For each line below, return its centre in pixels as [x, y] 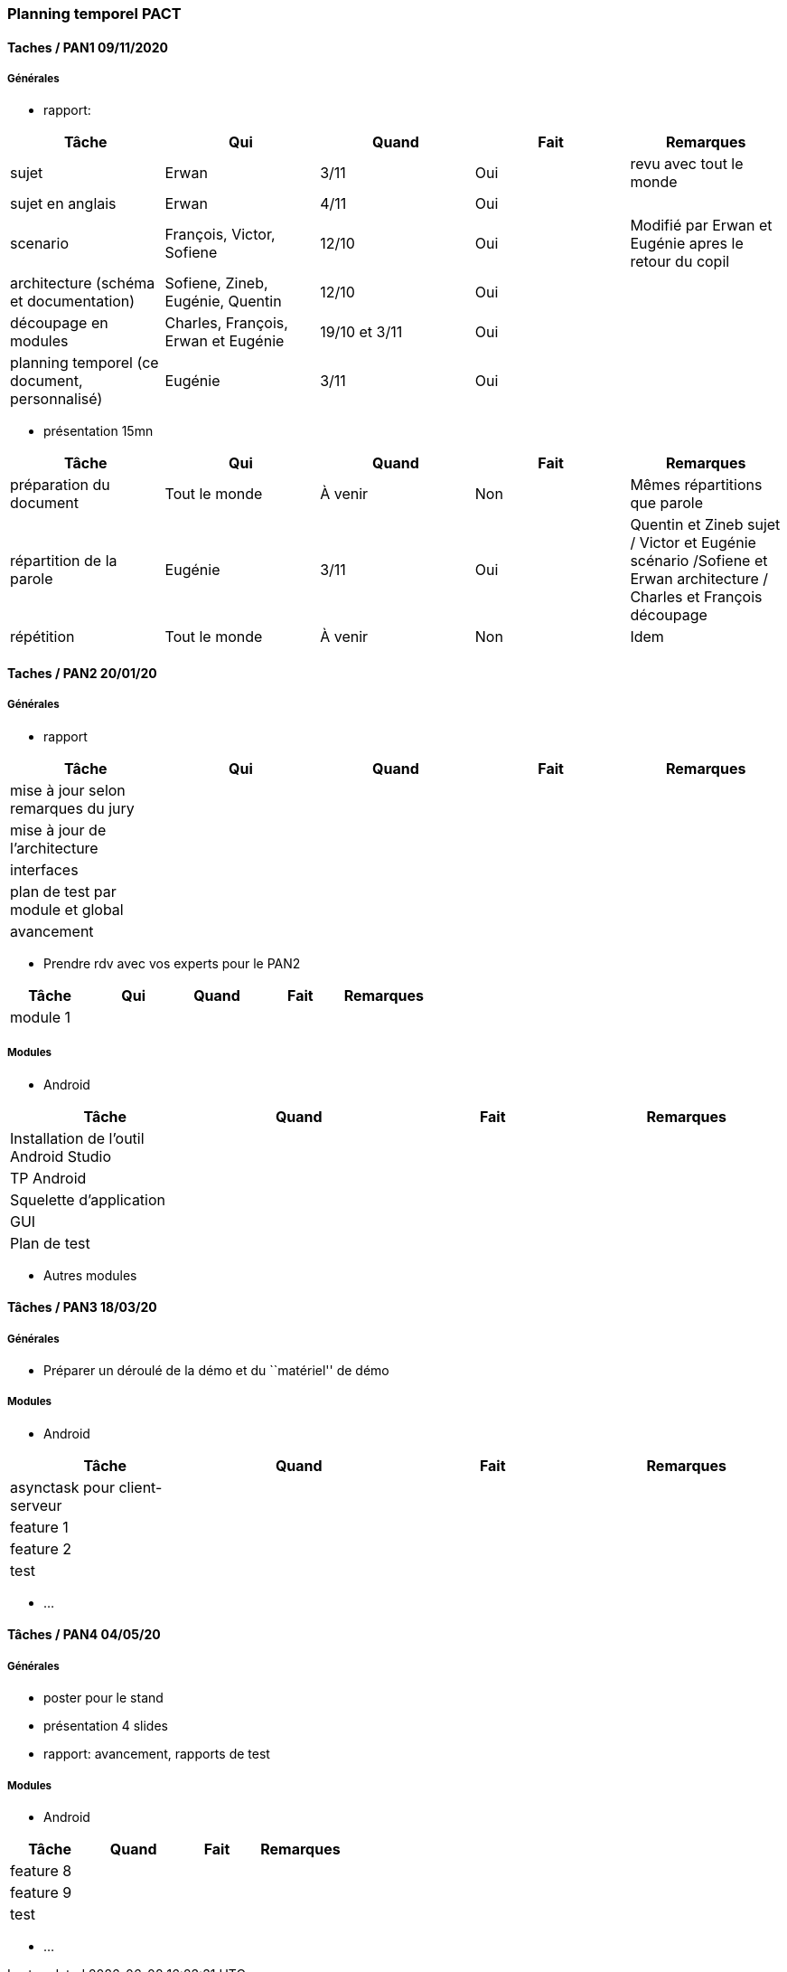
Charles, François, [226, 323]
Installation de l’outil [77, 1138]
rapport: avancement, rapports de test [157, 1754]
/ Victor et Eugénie [693, 543]
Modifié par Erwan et [701, 226]
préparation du [60, 485]
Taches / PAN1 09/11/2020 [88, 47]
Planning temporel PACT [94, 14]
